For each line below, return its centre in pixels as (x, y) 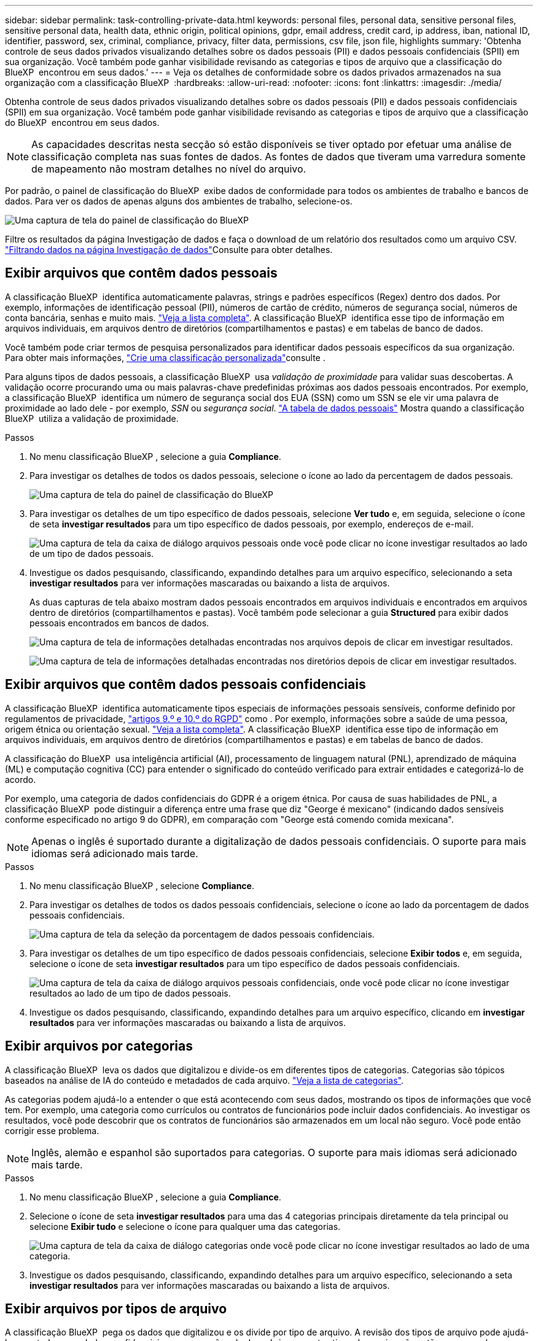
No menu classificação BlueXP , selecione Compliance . (142, 885)
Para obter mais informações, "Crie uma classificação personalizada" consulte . (165, 357)
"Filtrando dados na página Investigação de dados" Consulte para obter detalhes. (169, 250)
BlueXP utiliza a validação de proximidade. (92, 418)
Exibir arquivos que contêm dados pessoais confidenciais (185, 685)
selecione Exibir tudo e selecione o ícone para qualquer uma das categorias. (185, 1226)
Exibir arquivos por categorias (99, 1046)
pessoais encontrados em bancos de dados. (119, 623)
